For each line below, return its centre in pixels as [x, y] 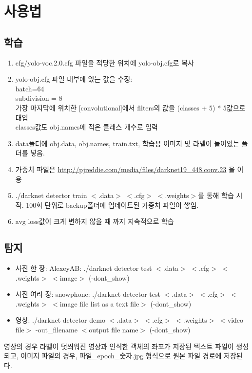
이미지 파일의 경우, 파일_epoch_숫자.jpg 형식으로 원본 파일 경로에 [121, 356]
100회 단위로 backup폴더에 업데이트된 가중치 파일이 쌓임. [112, 205]
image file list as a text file [99, 303]
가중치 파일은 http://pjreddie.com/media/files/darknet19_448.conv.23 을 [125, 169]
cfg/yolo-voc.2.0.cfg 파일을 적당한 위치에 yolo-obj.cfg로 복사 [105, 62]
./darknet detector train [51, 195]
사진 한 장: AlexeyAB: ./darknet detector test [84, 268]
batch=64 [30, 88]
